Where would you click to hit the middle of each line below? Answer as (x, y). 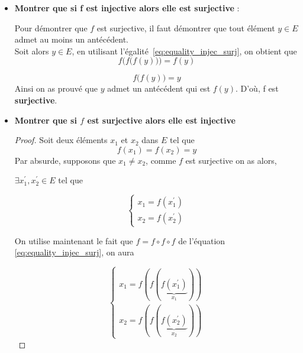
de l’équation (202, 240)
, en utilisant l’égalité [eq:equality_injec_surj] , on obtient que (184, 51)
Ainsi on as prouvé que (56, 88)
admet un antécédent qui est (159, 88)
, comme (161, 160)
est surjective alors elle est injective (161, 120)
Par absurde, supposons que (65, 160)
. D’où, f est (257, 88)
